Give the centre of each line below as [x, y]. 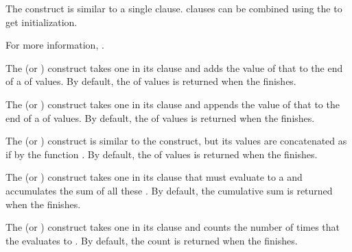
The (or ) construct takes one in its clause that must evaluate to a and [154, 177]
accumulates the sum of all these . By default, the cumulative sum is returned [169, 190]
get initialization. [42, 22]
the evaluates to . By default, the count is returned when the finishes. [152, 240]
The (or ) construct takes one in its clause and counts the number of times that [173, 227]
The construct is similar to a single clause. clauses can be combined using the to [174, 8]
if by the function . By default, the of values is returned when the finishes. [162, 154]
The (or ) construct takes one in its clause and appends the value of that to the [173, 104]
